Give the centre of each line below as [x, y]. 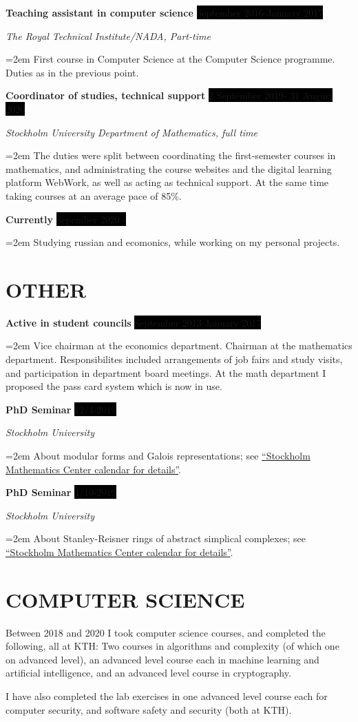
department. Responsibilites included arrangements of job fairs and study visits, [174, 359]
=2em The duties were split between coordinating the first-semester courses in [171, 155]
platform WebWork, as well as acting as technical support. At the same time [167, 182]
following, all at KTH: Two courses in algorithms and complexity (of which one [172, 646]
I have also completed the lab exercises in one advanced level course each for [167, 696]
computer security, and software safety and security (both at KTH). [149, 709]
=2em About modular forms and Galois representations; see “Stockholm [158, 455]
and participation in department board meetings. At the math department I [166, 372]
